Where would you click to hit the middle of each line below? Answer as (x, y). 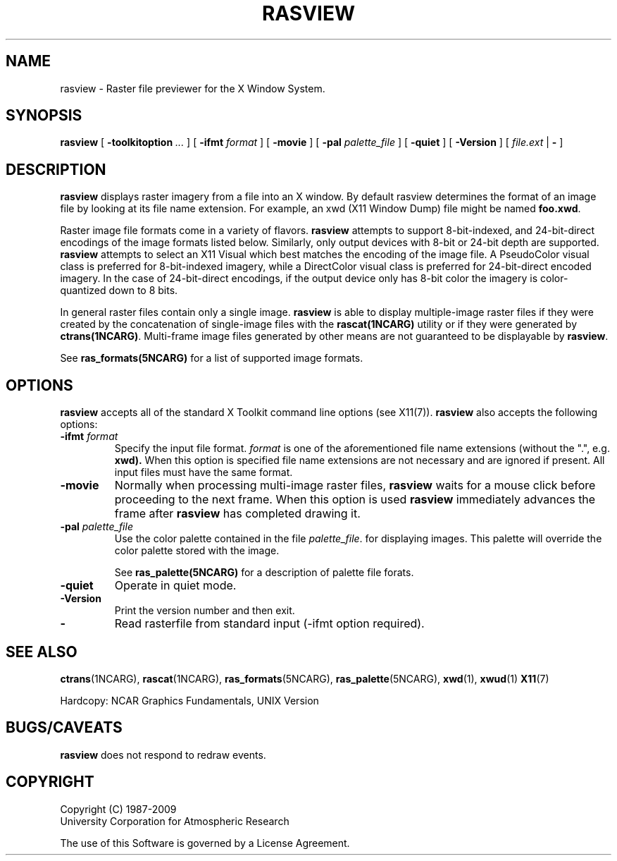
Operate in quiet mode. (175, 586)
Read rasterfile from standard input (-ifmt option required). (269, 624)
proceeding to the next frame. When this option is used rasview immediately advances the (355, 500)
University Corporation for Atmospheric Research (175, 821)
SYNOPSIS (44, 116)
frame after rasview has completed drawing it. (237, 514)
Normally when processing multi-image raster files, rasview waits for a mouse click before (355, 486)
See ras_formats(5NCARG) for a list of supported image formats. (212, 358)
